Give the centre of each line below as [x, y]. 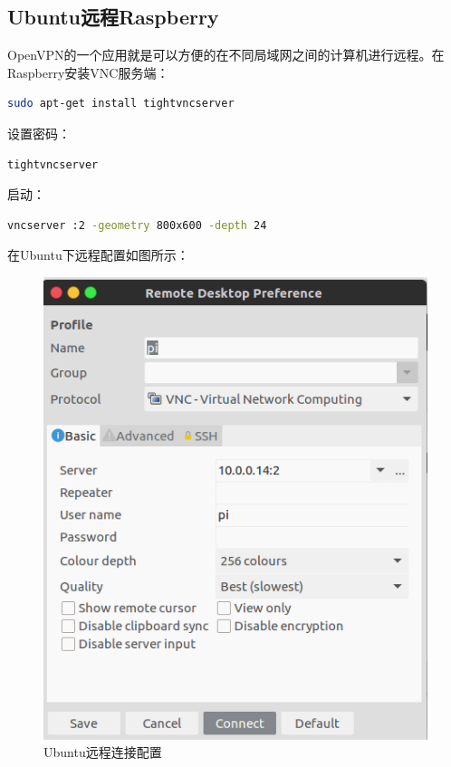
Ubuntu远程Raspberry [113, 17]
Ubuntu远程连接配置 [103, 752]
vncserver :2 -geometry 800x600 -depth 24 [137, 225]
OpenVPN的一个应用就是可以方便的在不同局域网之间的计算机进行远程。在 [226, 55]
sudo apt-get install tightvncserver [121, 104]
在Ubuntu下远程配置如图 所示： [98, 255]
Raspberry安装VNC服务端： [88, 72]
